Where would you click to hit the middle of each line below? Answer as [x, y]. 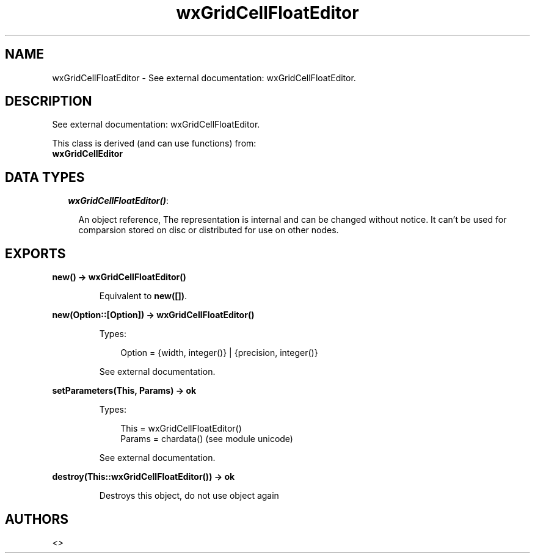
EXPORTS [35, 253]
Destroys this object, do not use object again [189, 496]
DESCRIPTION [49, 101]
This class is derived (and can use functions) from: [154, 143]
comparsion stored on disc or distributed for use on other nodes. [209, 230]
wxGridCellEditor [87, 154]
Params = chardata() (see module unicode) [207, 439]
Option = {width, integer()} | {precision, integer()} [219, 353]
